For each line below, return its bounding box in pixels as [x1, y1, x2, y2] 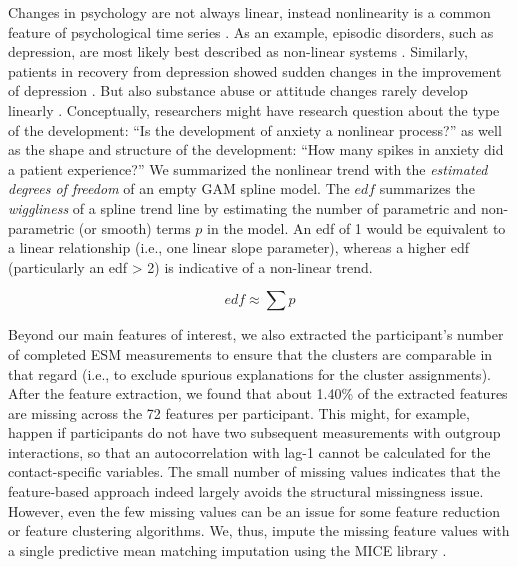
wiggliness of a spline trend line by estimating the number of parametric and [8, 197, 477, 218]
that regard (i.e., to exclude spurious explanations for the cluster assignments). [8, 363, 491, 384]
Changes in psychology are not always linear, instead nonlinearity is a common [8, 2, 491, 22]
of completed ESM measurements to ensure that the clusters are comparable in [8, 343, 493, 364]
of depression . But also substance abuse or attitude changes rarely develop [8, 80, 468, 101]
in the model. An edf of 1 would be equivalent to [207, 217, 506, 238]
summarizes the [379, 178, 475, 199]
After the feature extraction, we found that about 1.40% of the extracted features [8, 383, 508, 404]
